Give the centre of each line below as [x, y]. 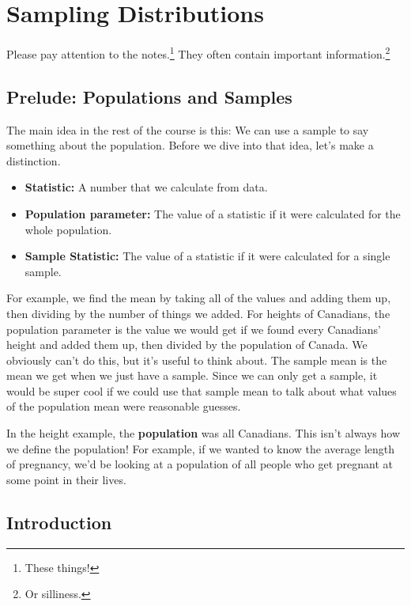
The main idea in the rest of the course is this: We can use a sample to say [188, 129]
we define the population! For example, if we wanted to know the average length [201, 448]
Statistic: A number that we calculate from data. [146, 187]
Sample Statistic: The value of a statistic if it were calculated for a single [207, 256]
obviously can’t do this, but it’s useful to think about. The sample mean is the [197, 360]
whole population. [68, 229]
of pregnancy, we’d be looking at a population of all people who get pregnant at [200, 464]
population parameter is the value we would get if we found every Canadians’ [194, 329]
